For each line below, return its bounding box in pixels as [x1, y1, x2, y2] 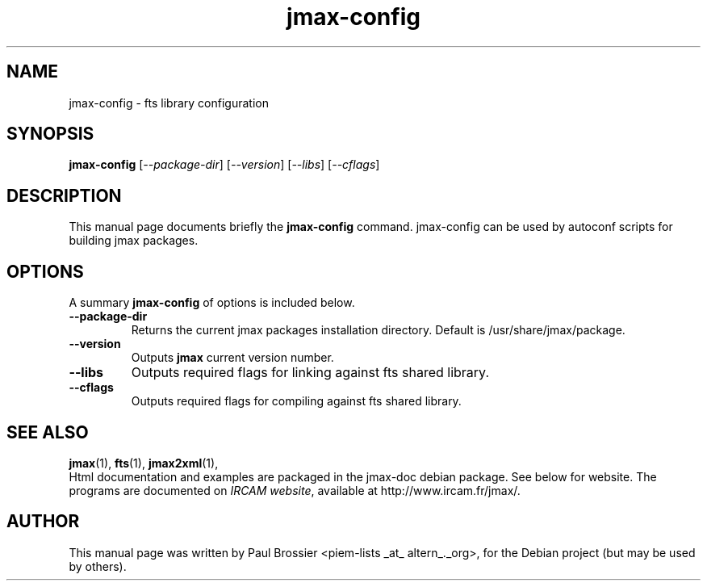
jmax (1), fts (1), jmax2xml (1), [69, 455, 219, 470]
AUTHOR [6, 511, 80, 532]
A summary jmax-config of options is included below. [69, 296, 355, 310]
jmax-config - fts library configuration [69, 95, 269, 110]
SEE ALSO [6, 421, 89, 442]
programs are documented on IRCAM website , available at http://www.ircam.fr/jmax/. [69, 483, 521, 497]
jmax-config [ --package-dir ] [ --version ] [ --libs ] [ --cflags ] [69, 157, 380, 172]
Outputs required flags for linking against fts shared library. [131, 364, 490, 381]
